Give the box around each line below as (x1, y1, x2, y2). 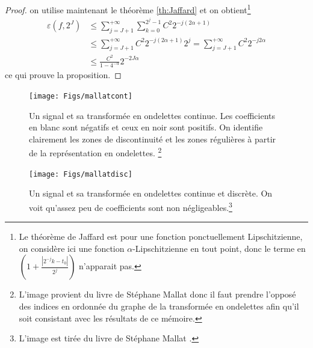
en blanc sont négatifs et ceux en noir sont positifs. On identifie (29, 121, 263, 133)
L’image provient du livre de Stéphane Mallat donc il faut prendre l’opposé (19, 288, 296, 301)
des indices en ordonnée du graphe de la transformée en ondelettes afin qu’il (19, 300, 299, 313)
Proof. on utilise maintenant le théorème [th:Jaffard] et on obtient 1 (5, 2, 251, 16)
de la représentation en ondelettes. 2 (29, 145, 162, 159)
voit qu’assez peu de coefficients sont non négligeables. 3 (29, 199, 232, 213)
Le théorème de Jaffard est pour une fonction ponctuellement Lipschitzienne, (19, 230, 303, 243)
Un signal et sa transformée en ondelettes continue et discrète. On (29, 187, 273, 200)
